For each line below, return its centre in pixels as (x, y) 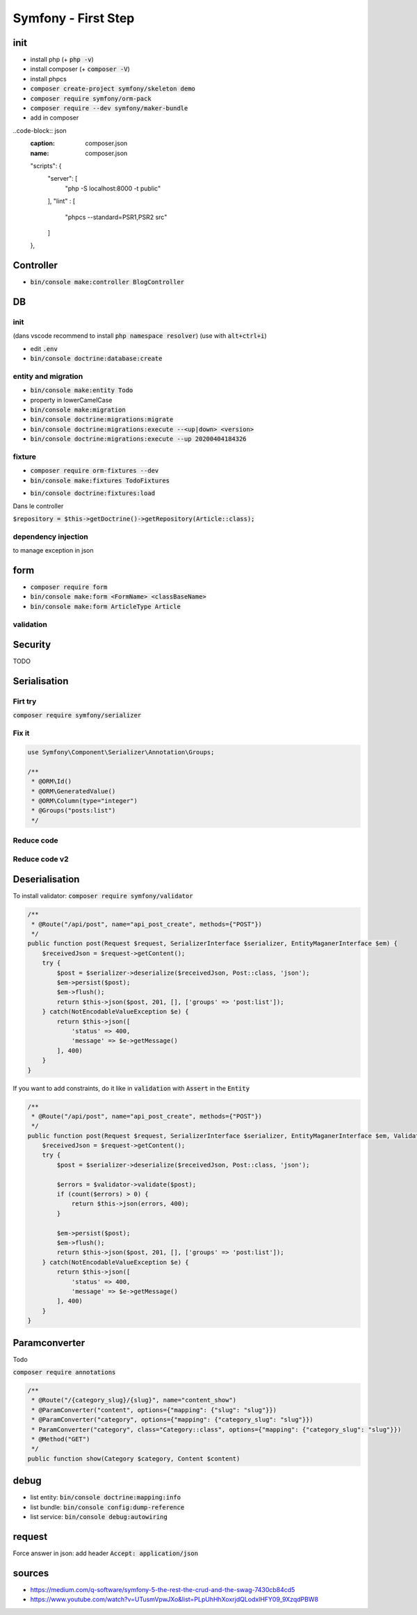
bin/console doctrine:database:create (96, 359)
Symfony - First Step (74, 18)
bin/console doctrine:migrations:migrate (102, 420)
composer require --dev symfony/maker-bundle (109, 108)
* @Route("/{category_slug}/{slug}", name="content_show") (134, 1400)
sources (31, 1573)
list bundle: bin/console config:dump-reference (107, 1507)
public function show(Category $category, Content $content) (134, 1459)
